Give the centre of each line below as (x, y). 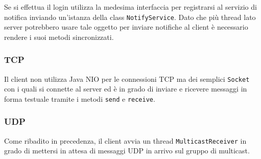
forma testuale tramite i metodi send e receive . (80, 98)
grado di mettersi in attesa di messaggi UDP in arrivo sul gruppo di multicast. (127, 151)
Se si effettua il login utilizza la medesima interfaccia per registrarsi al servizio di (130, 7)
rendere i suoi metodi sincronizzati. (59, 37)
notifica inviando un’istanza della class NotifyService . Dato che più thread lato (130, 17)
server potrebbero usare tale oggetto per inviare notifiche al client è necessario (126, 27)
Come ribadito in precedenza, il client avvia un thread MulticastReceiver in (125, 140)
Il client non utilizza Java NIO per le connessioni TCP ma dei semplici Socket (127, 78)
